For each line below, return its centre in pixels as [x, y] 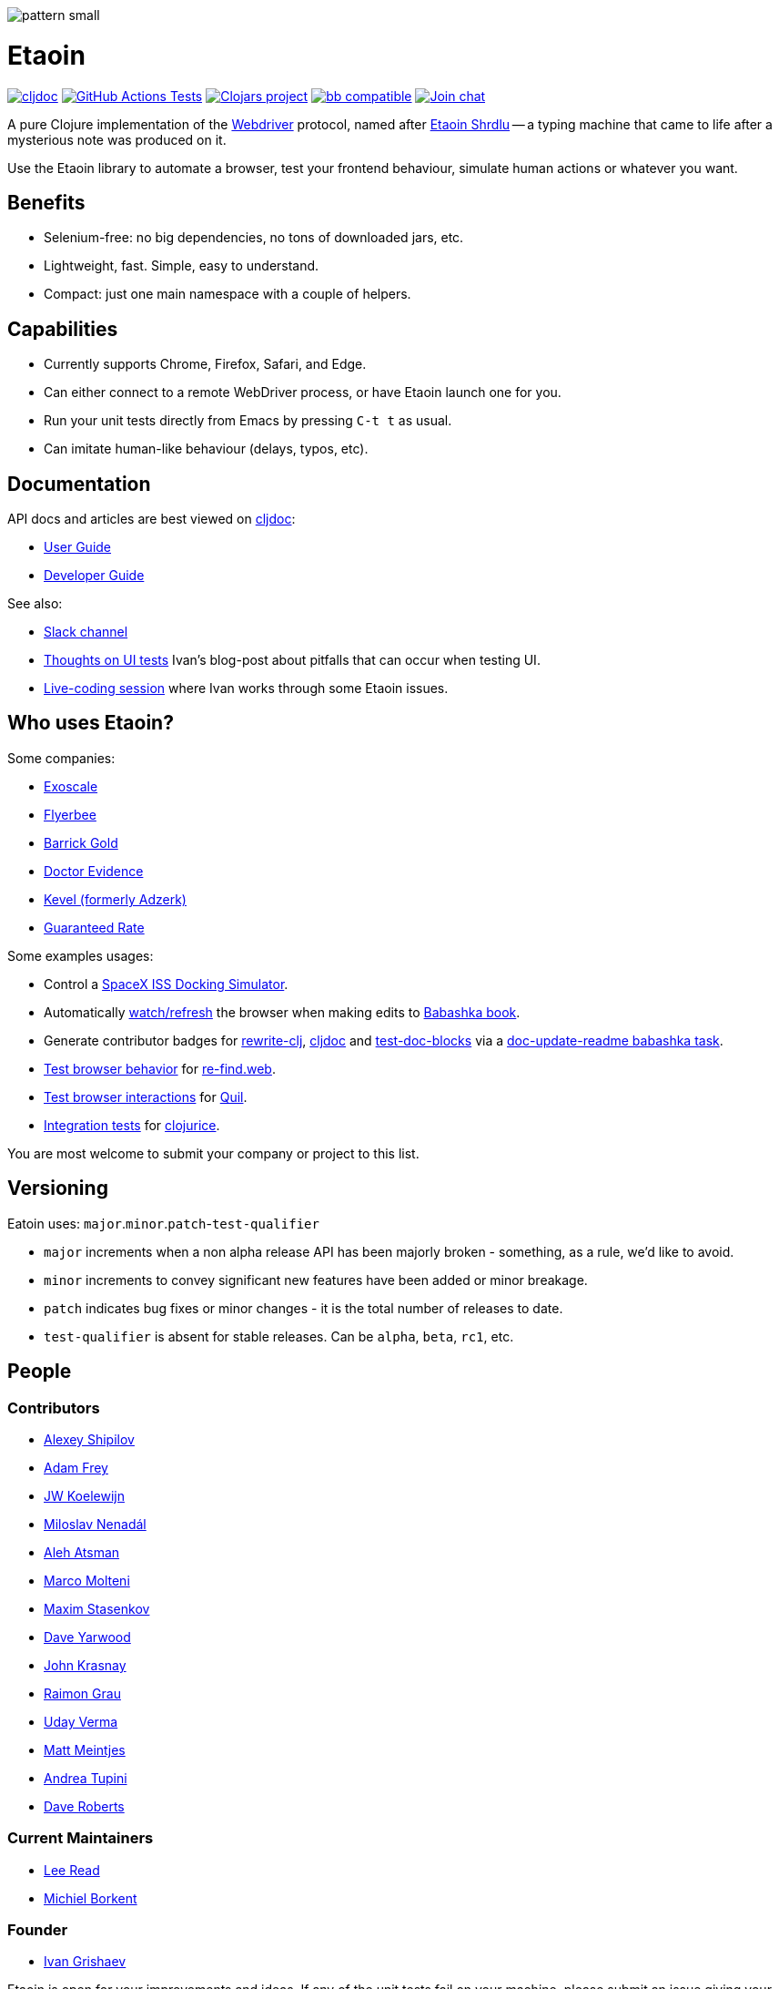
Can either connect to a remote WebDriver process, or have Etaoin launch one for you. [303, 393]
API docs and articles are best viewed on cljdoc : [152, 519]
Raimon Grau [82, 1693]
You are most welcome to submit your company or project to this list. [213, 1153]
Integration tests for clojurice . [132, 1125]
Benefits [46, 202]
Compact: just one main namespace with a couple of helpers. [228, 294]
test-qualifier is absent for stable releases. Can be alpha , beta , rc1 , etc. [279, 1336]
